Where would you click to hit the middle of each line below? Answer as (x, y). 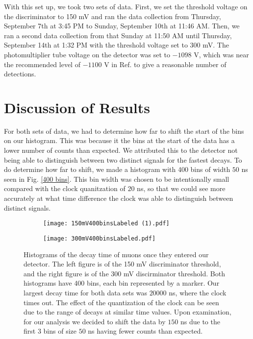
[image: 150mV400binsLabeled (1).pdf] (106, 224)
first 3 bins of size (50, 331)
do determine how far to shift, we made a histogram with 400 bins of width (117, 169)
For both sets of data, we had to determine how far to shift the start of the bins (124, 131)
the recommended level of (42, 64)
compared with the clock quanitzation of (65, 188)
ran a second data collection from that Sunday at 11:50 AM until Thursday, (118, 35)
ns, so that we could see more (181, 188)
